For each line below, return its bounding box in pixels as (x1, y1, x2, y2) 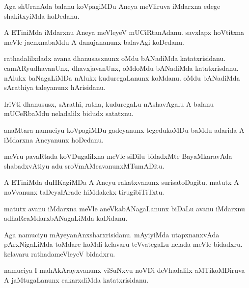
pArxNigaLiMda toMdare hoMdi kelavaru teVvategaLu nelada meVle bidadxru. (4, 239, 243, 249)
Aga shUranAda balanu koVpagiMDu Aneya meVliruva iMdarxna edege (4, 1, 221, 11)
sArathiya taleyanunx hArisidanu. (4, 82, 106, 92)
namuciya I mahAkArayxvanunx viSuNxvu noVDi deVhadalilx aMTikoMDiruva (4, 265, 245, 275)
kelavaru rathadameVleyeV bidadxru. (4, 248, 115, 259)
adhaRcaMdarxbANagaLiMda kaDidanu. (4, 213, 128, 223)
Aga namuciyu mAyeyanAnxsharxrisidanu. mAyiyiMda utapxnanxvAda (4, 229, 220, 239)
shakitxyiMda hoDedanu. (4, 10, 80, 21)
